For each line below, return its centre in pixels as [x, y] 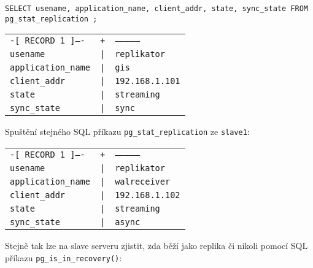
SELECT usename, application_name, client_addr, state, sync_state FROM [156, 9]
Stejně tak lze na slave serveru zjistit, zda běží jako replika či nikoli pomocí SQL [156, 245]
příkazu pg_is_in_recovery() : [64, 257]
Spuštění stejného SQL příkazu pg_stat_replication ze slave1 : [127, 132]
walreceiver [143, 181]
